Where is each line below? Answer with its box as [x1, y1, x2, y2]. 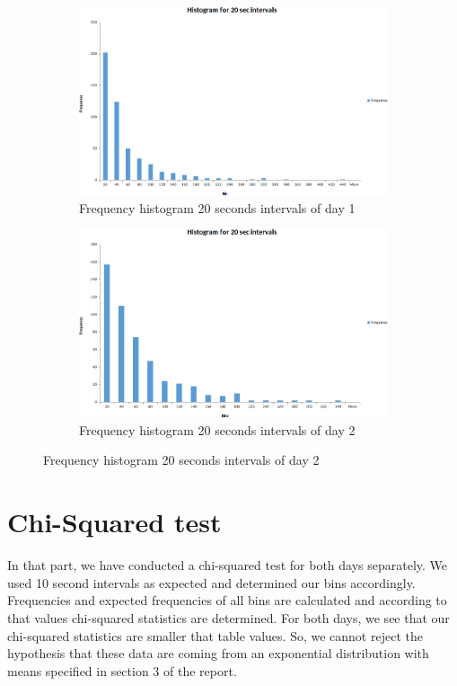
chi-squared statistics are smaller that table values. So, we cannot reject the [7, 626, 423, 645]
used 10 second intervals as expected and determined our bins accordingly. [7, 573, 416, 592]
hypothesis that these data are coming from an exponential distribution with [7, 644, 429, 663]
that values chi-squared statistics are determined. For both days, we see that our [7, 608, 450, 627]
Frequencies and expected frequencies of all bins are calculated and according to [7, 591, 447, 610]
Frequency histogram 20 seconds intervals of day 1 [79, 198, 356, 217]
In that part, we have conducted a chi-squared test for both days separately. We [7, 556, 448, 575]
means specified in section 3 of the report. [7, 661, 237, 680]
